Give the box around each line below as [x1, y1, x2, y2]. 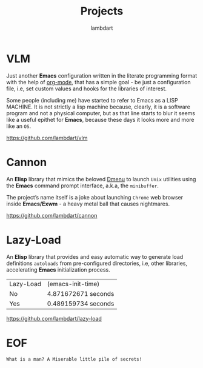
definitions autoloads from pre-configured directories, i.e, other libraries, [6, 259, 188, 267]
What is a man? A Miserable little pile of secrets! [6, 356, 142, 362]
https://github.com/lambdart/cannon [6, 212, 98, 219]
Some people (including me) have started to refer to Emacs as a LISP [6, 96, 178, 104]
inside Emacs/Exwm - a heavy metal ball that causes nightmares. [6, 200, 170, 207]
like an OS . [6, 122, 32, 130]
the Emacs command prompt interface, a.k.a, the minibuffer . [6, 182, 159, 189]
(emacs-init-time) [47, 279, 100, 288]
